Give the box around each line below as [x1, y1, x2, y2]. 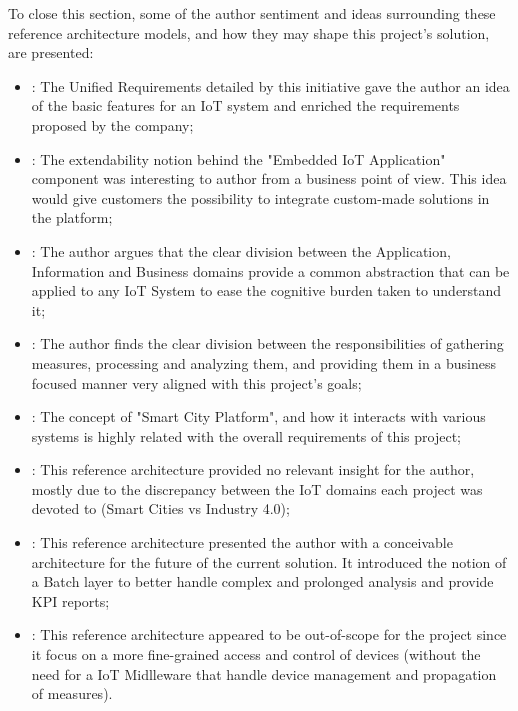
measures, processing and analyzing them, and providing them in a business [31, 352, 497, 373]
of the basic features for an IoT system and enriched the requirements [31, 95, 460, 116]
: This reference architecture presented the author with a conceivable [31, 532, 453, 553]
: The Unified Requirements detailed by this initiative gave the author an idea [31, 75, 510, 96]
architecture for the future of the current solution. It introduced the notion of [31, 551, 507, 572]
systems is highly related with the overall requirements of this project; [31, 425, 461, 446]
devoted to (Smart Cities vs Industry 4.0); [31, 498, 290, 519]
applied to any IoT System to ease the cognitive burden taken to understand [31, 280, 502, 301]
